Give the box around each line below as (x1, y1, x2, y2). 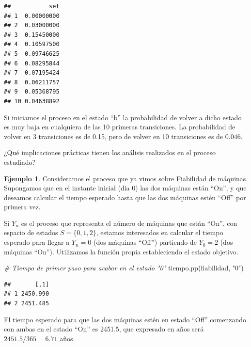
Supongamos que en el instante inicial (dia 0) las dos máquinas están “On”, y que (4, 183, 247, 193)
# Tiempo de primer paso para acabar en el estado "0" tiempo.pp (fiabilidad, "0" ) (4, 263, 244, 273)
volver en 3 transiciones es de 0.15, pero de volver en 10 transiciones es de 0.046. (4, 131, 243, 141)
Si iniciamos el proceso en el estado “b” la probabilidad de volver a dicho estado (4, 112, 242, 122)
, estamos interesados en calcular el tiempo (96, 227, 223, 237)
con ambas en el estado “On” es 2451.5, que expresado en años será (4, 324, 204, 334)
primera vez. (4, 202, 41, 212)
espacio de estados (4, 227, 58, 237)
